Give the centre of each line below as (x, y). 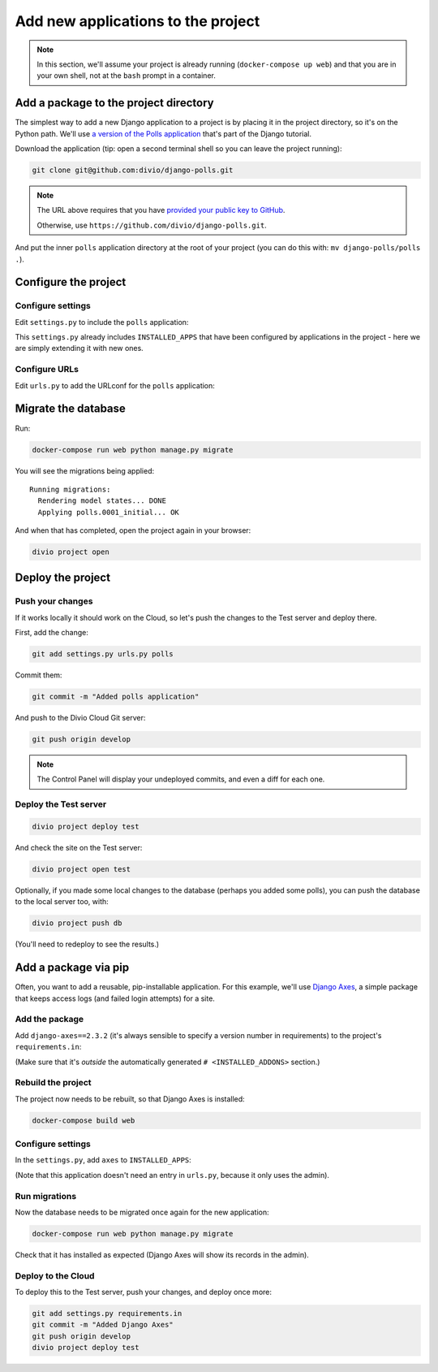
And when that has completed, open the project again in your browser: (133, 530)
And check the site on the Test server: (79, 848)
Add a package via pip (72, 968)
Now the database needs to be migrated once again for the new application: (142, 1212)
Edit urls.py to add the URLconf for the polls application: (115, 385)
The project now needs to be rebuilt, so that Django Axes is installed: (130, 1099)
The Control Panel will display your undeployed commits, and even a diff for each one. (181, 779)
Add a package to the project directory (114, 103)
